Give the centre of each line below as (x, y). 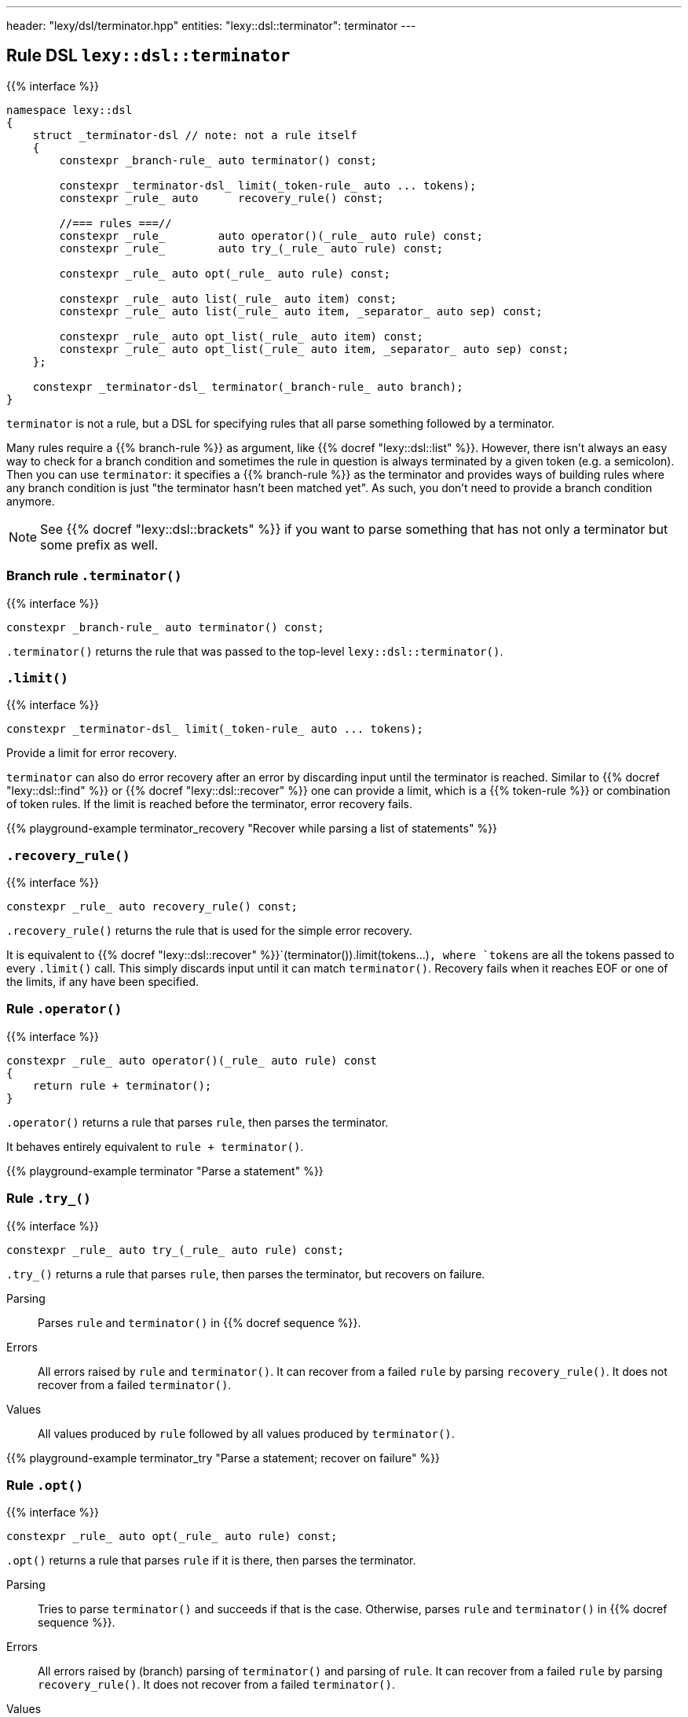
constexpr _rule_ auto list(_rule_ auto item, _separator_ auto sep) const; (301, 311)
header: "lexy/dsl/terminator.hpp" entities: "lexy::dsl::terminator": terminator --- (211, 26)
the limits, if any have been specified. (103, 982)
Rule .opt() (45, 1485)
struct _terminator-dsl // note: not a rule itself (195, 135)
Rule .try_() (49, 1199)
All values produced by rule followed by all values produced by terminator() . (246, 1433)
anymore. (31, 501)
